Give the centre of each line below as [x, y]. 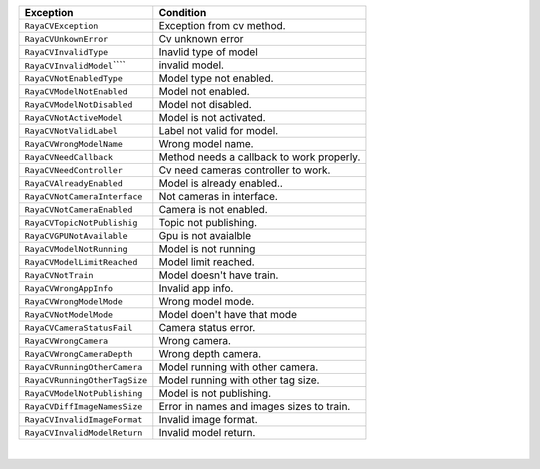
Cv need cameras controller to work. [244, 170]
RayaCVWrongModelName [74, 143]
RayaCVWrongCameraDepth [78, 353]
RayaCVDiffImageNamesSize [83, 406]
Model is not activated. [212, 117]
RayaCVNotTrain [59, 275]
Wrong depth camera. [210, 353]
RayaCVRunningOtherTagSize [86, 380]
